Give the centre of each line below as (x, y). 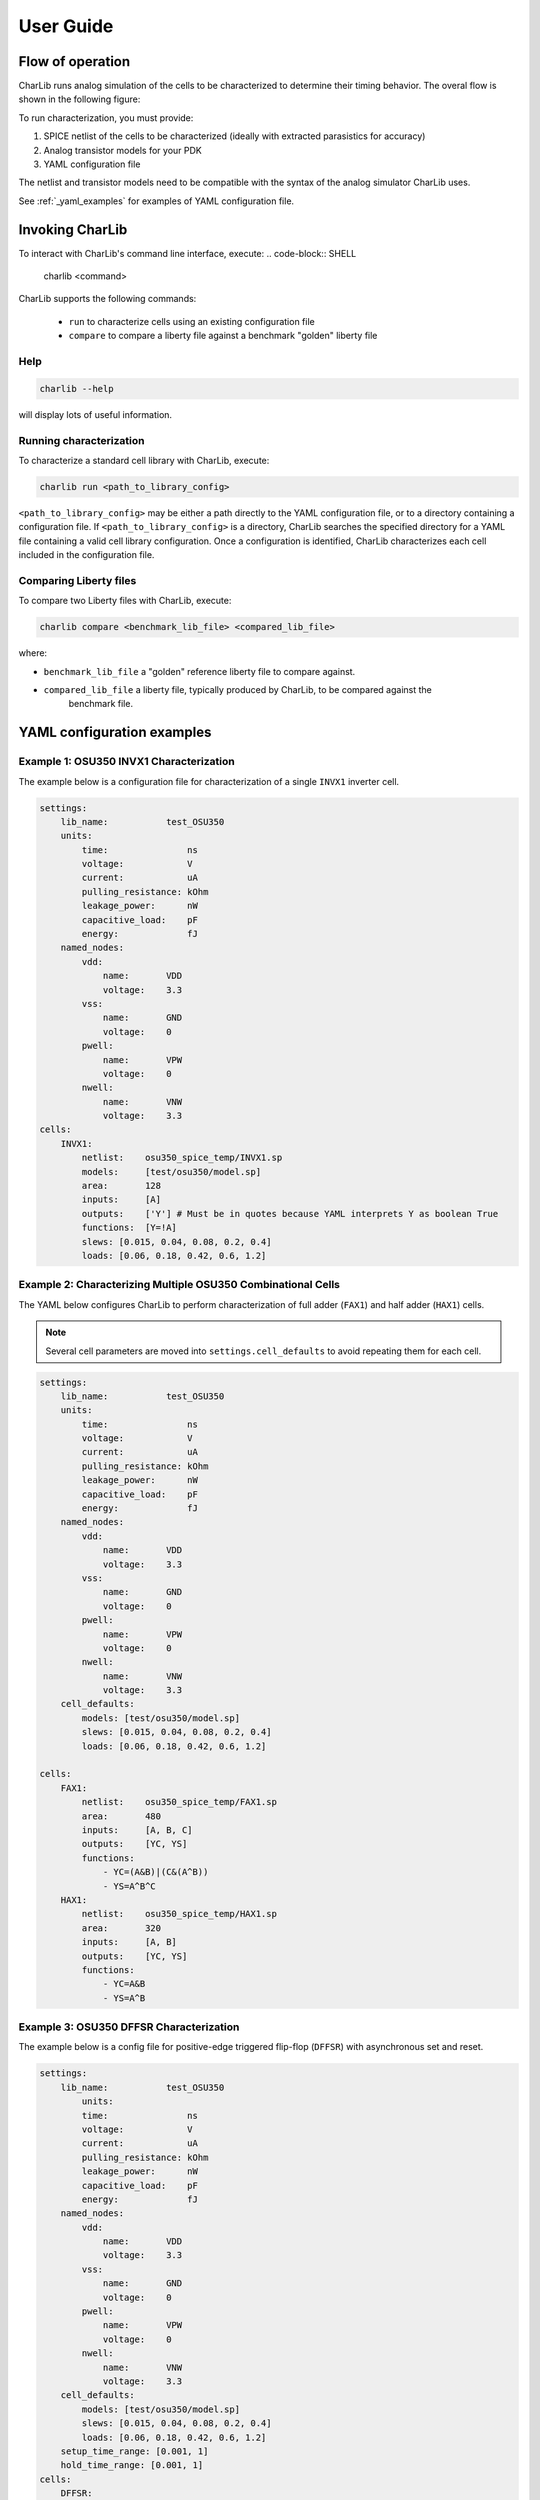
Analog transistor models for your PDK (122, 150)
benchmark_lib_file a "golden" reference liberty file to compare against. (199, 671)
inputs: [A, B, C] (137, 1830)
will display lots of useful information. (95, 414)
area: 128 (121, 1186)
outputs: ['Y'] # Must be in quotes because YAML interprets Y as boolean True (290, 1213)
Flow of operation (74, 61)
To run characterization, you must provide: (106, 117)
